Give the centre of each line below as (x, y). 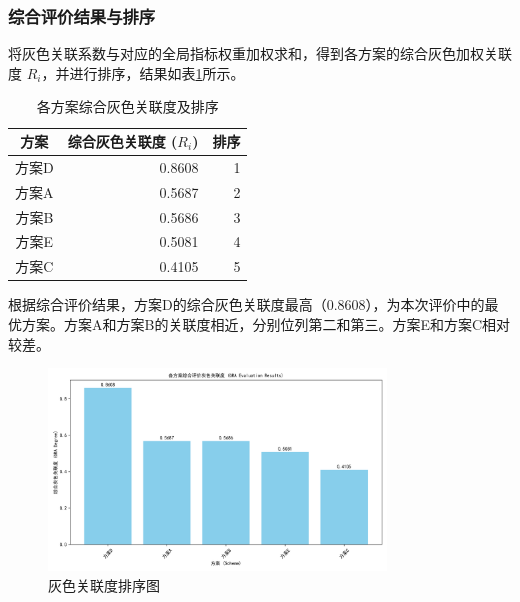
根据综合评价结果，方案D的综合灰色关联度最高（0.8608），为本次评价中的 (246, 304)
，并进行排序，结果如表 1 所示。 (143, 72)
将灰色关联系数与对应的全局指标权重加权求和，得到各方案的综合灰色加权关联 (260, 53)
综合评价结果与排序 (82, 15)
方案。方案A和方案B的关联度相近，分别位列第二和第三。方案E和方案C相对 (266, 323)
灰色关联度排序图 (104, 585)
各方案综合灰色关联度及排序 (127, 106)
